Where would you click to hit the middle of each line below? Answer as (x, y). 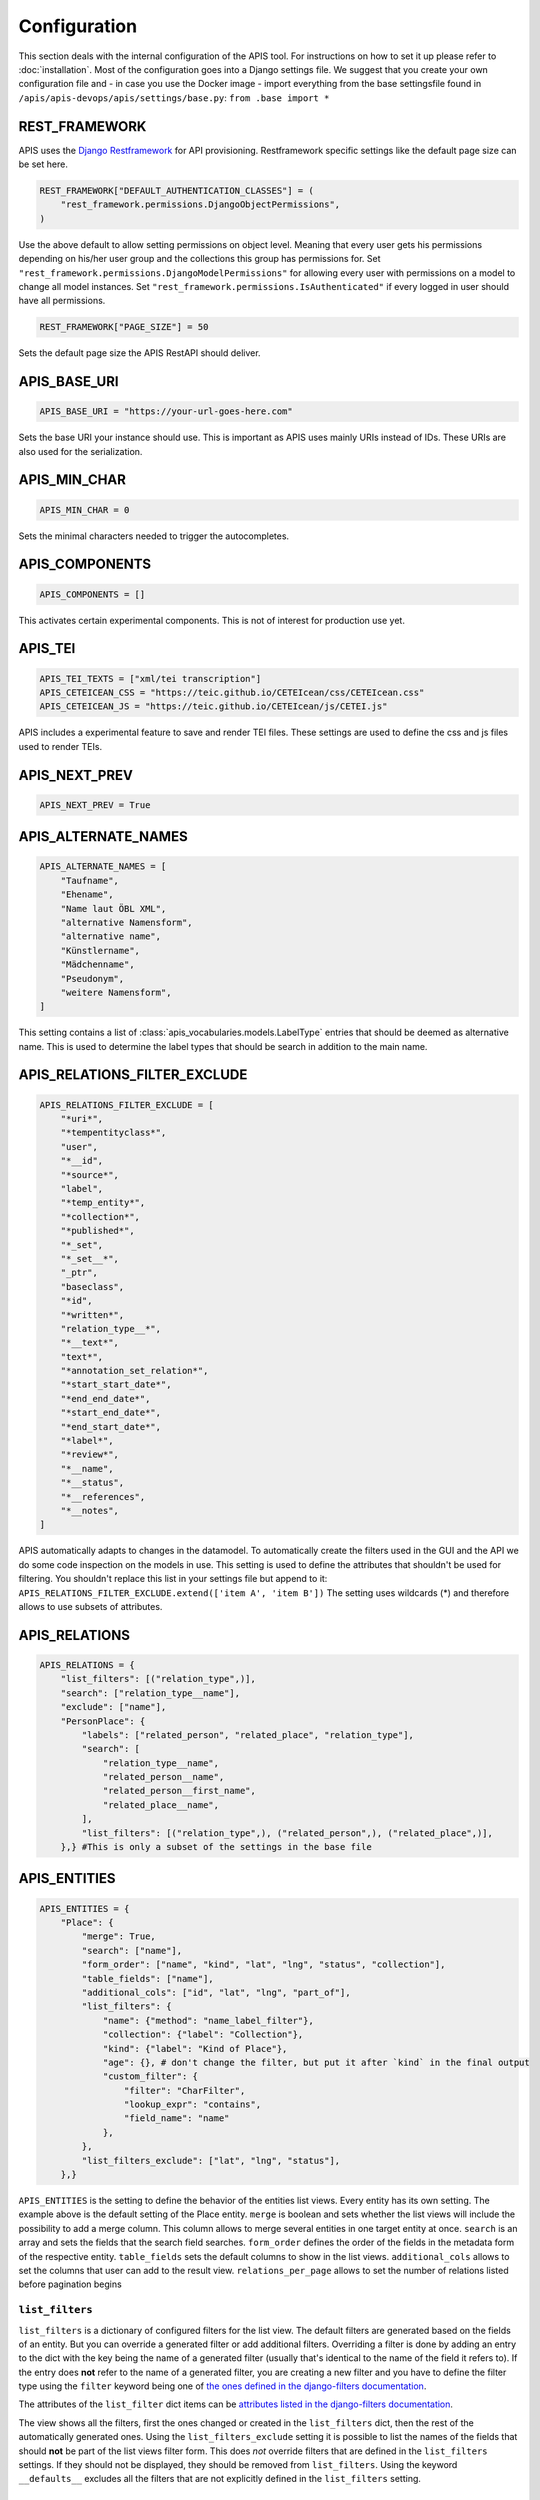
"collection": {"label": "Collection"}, (203, 2034)
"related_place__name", (161, 1804)
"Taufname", (90, 880)
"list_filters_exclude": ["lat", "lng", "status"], (211, 2160)
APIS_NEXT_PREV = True (95, 804)
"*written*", (92, 1314)
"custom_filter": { (150, 2076)
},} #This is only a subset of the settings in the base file (216, 1847)
